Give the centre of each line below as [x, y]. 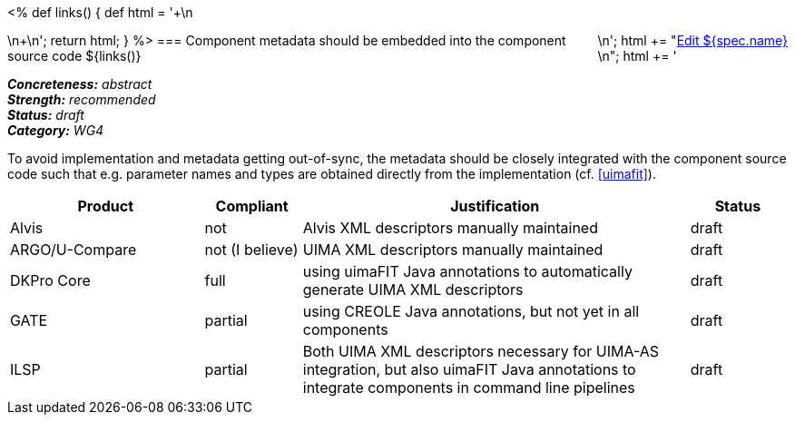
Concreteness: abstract [80, 84]
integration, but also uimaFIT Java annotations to [469, 369]
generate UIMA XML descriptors [413, 290]
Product [106, 206]
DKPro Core [50, 280]
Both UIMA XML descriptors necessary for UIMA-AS [481, 351]
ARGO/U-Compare [74, 250]
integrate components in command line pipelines [469, 388]
